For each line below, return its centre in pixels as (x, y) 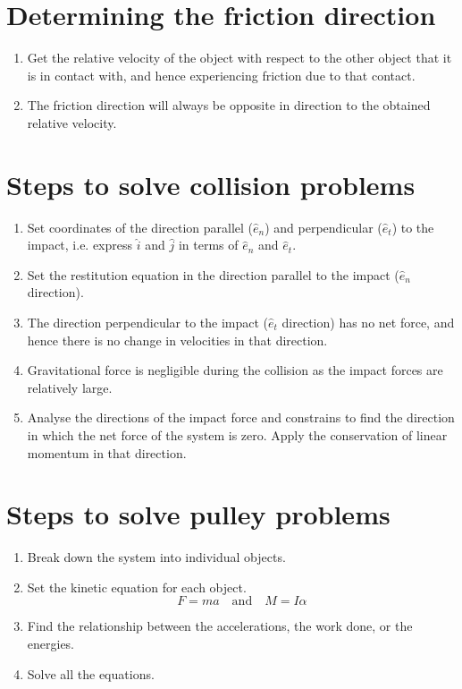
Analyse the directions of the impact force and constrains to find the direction (241, 417)
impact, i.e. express (80, 245)
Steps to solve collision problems (211, 184)
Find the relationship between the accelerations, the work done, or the (220, 626)
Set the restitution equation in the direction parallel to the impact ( (213, 274)
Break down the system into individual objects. (156, 557)
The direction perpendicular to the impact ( (148, 322)
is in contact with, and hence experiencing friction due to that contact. (221, 75)
